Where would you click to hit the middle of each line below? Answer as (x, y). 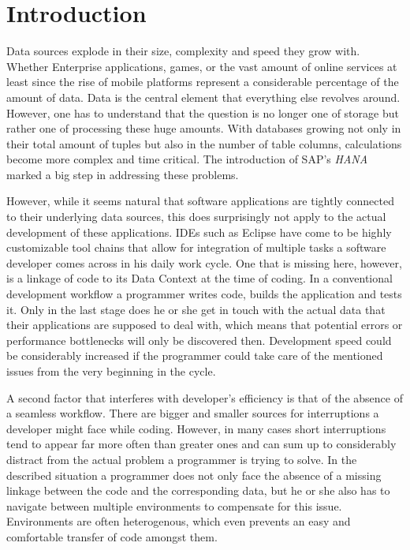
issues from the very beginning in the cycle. (111, 371)
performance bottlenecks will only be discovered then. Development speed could (199, 340)
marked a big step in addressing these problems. (123, 174)
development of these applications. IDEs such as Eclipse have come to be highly (199, 232)
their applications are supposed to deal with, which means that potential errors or (205, 325)
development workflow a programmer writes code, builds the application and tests (204, 294)
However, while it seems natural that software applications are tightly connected (200, 201)
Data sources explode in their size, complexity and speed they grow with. (183, 51)
